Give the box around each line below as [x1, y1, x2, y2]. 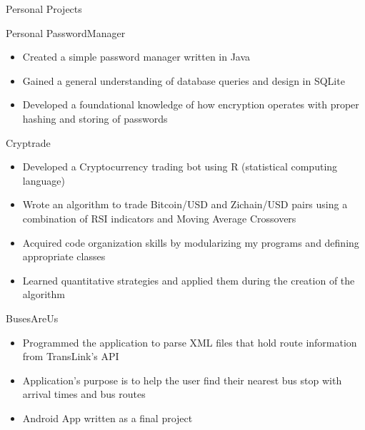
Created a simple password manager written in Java [22, 49, 251, 64]
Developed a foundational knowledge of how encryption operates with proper [22, 97, 359, 112]
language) [22, 173, 65, 188]
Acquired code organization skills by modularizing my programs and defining [22, 235, 359, 250]
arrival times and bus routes [22, 387, 146, 401]
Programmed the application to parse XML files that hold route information [22, 334, 357, 349]
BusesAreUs [6, 310, 59, 325]
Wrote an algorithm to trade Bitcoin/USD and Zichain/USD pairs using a [22, 197, 348, 212]
